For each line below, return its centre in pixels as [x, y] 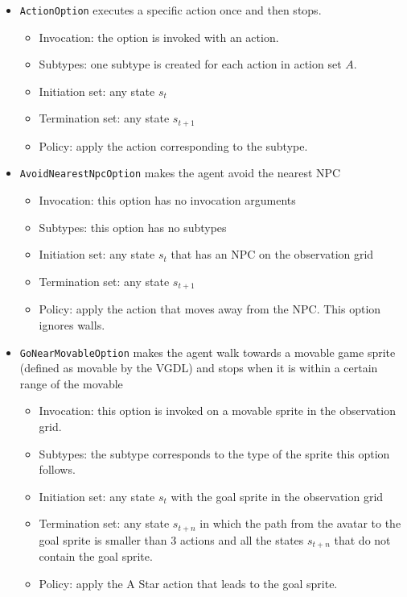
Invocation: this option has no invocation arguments [167, 200]
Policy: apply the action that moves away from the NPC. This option [210, 309]
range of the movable [71, 383]
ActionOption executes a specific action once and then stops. [171, 10]
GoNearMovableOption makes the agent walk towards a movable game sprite [208, 352]
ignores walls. [72, 324]
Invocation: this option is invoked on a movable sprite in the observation [217, 410]
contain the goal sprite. [96, 556]
